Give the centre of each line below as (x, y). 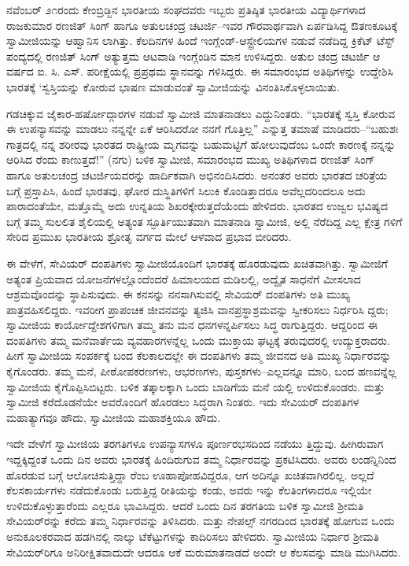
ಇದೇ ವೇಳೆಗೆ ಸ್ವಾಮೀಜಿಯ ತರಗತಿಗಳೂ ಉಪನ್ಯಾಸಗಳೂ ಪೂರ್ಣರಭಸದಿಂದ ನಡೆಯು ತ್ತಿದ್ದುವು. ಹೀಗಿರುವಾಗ (195, 444)
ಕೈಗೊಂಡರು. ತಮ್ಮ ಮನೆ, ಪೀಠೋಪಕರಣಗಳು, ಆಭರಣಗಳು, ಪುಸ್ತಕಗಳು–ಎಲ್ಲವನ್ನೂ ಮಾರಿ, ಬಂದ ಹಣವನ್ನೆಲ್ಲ (201, 371)
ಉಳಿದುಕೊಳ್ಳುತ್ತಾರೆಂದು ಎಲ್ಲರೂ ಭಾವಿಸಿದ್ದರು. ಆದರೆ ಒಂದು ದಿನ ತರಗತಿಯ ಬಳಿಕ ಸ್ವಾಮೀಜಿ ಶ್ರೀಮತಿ (185, 505)
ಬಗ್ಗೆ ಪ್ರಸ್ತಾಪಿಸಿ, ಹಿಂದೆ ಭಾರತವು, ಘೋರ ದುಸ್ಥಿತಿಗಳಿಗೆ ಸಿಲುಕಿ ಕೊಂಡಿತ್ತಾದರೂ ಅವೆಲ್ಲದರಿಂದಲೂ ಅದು (186, 190)
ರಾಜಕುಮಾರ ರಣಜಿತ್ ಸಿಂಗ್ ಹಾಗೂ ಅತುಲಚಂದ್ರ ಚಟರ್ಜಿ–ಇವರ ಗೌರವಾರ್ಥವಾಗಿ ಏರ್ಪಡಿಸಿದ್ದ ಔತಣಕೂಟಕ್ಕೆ (202, 25)
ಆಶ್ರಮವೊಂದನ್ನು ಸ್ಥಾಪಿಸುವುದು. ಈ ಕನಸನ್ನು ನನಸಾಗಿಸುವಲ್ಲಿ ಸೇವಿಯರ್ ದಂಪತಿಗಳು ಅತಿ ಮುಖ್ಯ (179, 294)
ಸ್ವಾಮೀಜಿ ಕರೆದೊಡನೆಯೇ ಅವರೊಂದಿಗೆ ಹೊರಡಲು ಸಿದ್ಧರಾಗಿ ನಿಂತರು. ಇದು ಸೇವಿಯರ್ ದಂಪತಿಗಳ (183, 402)
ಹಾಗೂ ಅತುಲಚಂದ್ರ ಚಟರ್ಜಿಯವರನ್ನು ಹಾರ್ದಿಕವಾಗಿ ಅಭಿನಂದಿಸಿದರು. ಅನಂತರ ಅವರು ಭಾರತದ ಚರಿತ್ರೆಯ (197, 174)
